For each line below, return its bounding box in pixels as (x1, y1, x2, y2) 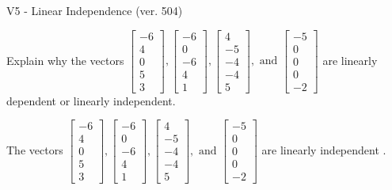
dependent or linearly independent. (6, 92, 176, 108)
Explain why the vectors (6, 51, 124, 68)
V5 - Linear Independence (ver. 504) (6, 2, 183, 18)
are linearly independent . (261, 141, 386, 158)
